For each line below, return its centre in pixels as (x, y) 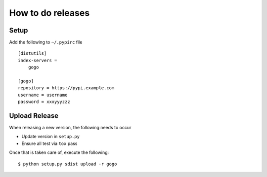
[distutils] (32, 53)
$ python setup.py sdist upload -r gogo (67, 164)
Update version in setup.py (51, 137)
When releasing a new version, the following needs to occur (70, 128)
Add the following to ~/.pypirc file (46, 42)
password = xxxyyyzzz (44, 102)
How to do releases (49, 13)
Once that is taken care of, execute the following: (59, 152)
